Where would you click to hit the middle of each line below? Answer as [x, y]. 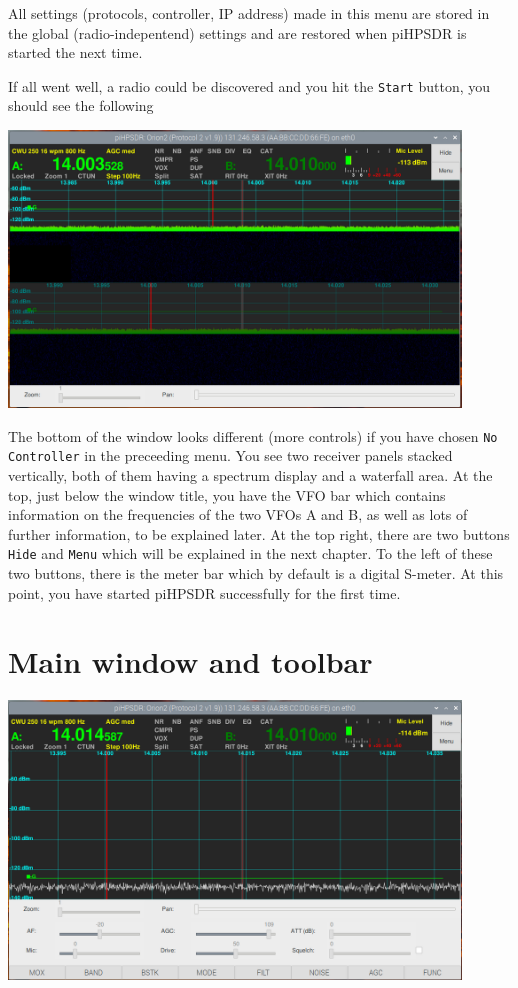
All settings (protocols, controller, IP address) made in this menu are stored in [249, 13]
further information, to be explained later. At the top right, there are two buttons [259, 533]
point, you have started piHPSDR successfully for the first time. [204, 592]
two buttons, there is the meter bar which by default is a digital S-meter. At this [256, 573]
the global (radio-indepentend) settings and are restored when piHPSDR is [237, 32]
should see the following [81, 105]
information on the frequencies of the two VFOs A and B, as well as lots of [238, 514]
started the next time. [75, 52]
